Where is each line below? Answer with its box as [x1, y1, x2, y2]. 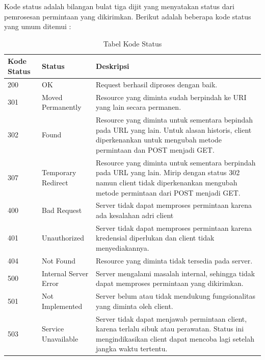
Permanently [42, 102, 82, 112]
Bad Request [42, 205, 82, 215]
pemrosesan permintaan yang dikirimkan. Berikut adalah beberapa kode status [4, 11, 251, 21]
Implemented [42, 300, 83, 311]
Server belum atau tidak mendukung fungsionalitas [96, 291, 256, 301]
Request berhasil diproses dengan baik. [96, 79, 218, 89]
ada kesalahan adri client [96, 209, 174, 220]
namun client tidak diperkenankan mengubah [96, 177, 237, 187]
